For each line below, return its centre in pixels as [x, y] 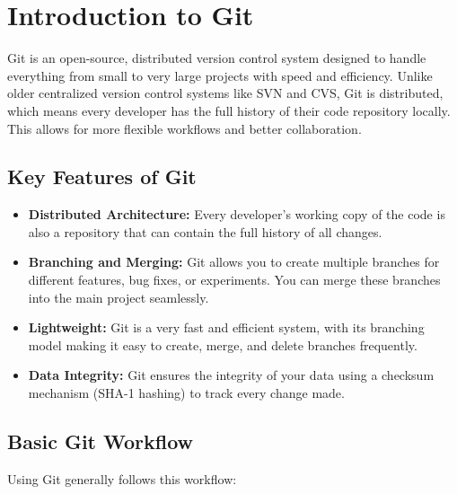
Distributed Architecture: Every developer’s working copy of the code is [237, 214]
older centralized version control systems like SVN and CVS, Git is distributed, [225, 93]
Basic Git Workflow [101, 441]
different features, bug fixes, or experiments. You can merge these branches [234, 280]
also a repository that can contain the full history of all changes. [205, 231]
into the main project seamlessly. [119, 297]
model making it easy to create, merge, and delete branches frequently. [223, 344]
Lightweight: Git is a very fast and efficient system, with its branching [226, 327]
